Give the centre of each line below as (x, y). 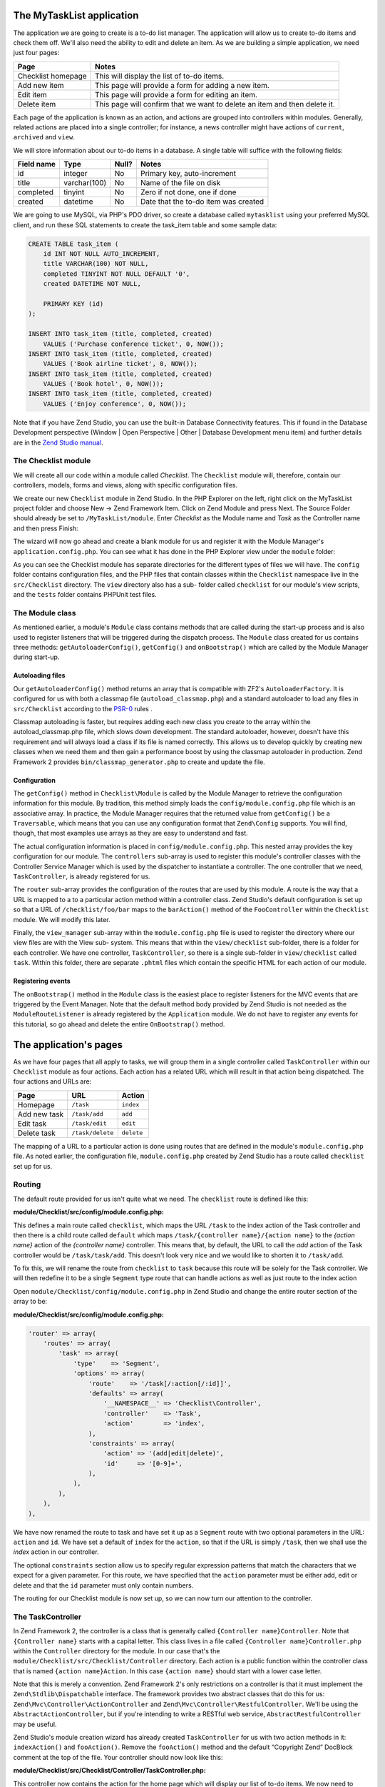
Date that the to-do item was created (202, 202)
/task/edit (89, 1123)
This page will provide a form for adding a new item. (183, 85)
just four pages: (36, 53)
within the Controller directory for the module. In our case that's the (117, 1650)
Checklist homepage (52, 76)
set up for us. (33, 1166)
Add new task (41, 1114)
